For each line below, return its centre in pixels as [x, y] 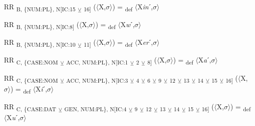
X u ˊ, [13, 117]
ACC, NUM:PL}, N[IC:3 [97, 80]
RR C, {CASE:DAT [30, 107]
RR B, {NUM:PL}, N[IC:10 [40, 43]
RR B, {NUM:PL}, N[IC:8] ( [42, 25]
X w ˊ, [127, 24]
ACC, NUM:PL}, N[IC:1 [97, 62]
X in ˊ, [145, 6]
